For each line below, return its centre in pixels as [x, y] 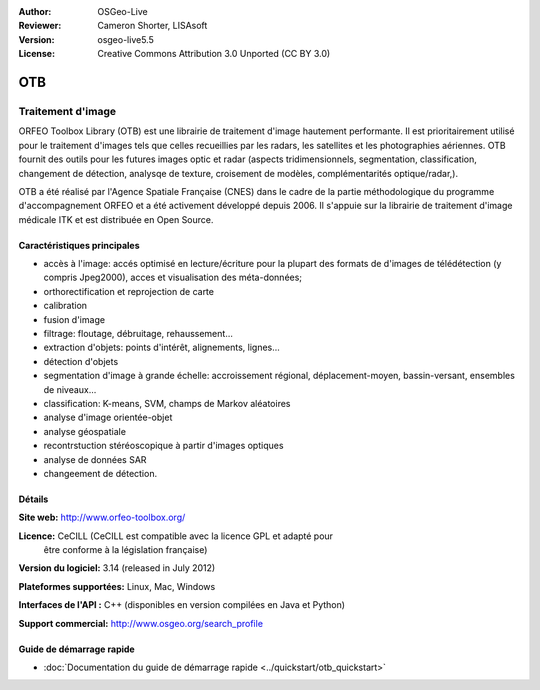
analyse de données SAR [95, 459]
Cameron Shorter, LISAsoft [152, 26]
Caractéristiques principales [79, 245]
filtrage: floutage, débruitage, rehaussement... [138, 334]
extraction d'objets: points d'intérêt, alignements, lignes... [161, 347]
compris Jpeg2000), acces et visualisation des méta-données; [173, 277]
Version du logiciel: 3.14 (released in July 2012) [117, 568]
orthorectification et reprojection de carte [129, 291]
